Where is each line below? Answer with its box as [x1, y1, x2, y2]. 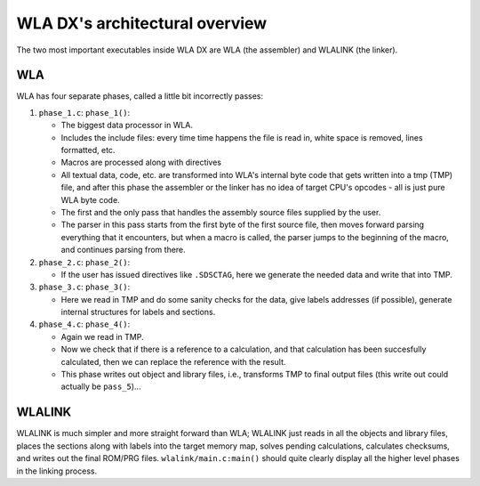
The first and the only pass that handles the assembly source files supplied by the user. [60, 207, 381, 217]
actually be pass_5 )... [60, 381, 141, 392]
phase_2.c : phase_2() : [38, 256, 131, 267]
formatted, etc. [60, 145, 116, 156]
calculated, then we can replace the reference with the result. [60, 356, 286, 367]
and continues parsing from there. [60, 245, 186, 255]
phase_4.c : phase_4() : [38, 319, 131, 329]
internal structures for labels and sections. [60, 307, 216, 318]
